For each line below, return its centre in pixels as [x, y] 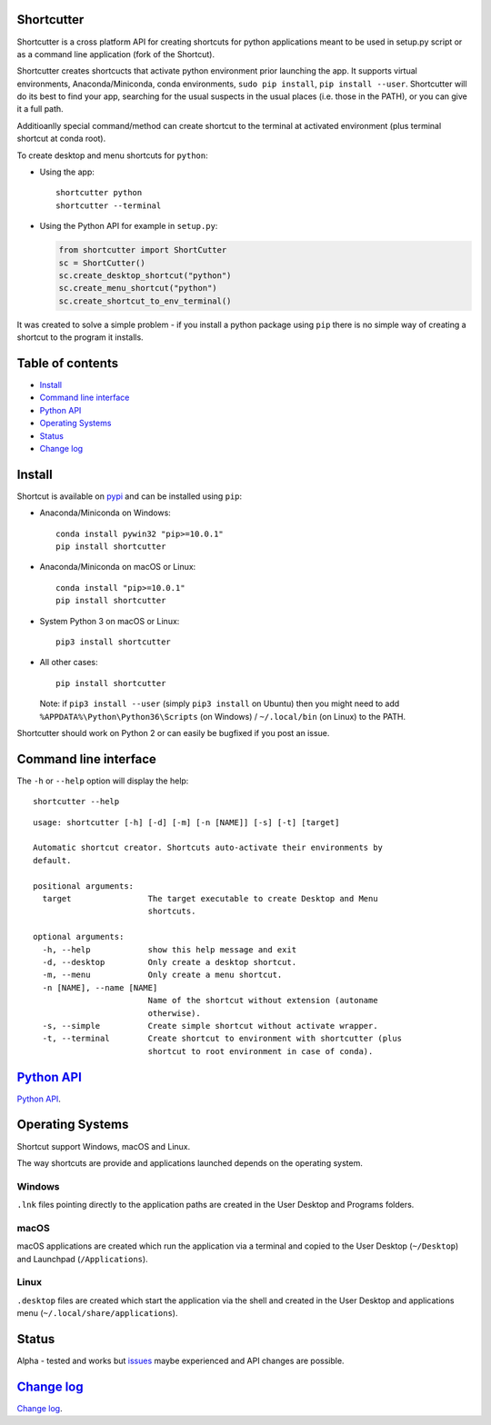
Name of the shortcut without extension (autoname [263, 1001]
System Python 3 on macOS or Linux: [110, 621]
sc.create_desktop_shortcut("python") [145, 275]
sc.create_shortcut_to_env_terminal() [145, 301]
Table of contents [67, 363]
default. [52, 860]
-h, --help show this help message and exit [170, 949]
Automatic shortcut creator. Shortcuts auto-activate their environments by [208, 848]
